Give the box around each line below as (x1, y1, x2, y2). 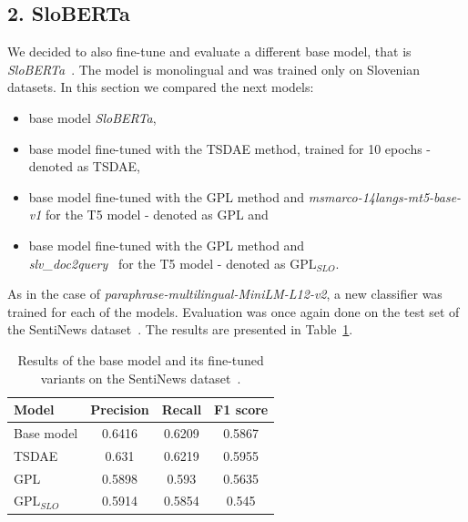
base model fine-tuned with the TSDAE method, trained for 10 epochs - (28, 138, 432, 158)
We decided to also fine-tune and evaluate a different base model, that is (7, 42, 412, 61)
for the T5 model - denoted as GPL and (46, 205, 269, 224)
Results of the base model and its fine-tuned (17, 350, 264, 369)
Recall (161, 400, 202, 419)
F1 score (214, 400, 269, 419)
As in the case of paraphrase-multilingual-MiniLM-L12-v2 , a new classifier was (7, 284, 443, 303)
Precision (90, 400, 149, 419)
